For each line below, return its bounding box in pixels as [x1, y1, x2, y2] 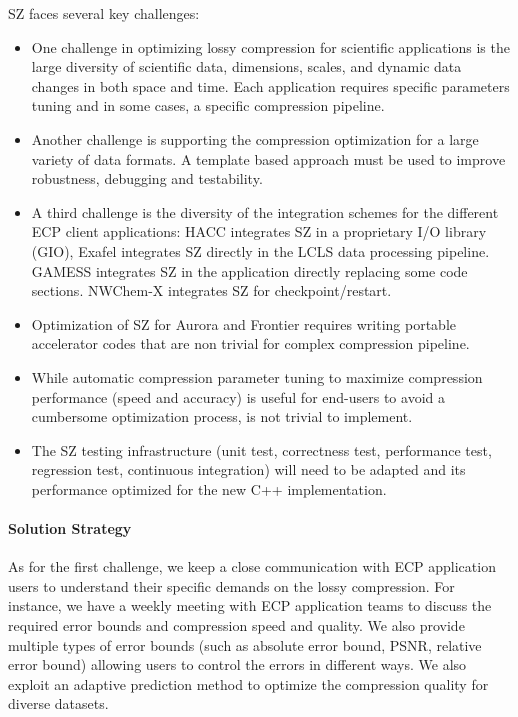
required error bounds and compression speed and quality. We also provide [8, 615, 465, 636]
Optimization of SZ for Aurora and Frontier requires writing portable [31, 313, 456, 334]
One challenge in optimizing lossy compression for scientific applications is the [31, 36, 510, 57]
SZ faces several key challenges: [8, 3, 200, 23]
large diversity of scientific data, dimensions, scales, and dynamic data [31, 56, 462, 77]
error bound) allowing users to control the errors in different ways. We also [8, 654, 467, 675]
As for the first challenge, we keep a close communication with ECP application [8, 556, 496, 577]
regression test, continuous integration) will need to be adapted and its [31, 459, 466, 480]
